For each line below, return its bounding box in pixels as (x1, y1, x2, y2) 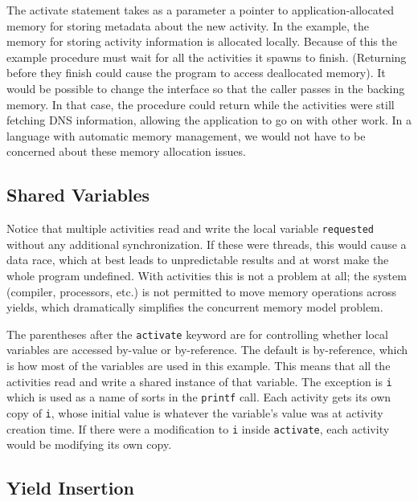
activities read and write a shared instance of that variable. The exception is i (6, 373, 392, 389)
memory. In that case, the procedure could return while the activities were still (6, 96, 395, 112)
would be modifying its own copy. (6, 436, 172, 453)
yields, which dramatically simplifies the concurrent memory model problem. (6, 299, 383, 316)
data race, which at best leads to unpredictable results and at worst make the (6, 251, 389, 268)
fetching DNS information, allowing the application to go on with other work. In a (6, 112, 412, 128)
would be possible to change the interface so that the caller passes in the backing (6, 79, 405, 96)
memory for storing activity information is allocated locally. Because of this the (6, 33, 397, 50)
